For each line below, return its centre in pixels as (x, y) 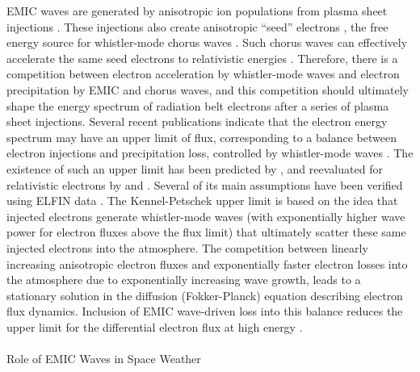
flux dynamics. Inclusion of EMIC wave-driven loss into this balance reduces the (205, 311)
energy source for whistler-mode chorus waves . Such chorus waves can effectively (207, 42)
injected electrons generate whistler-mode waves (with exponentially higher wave (206, 216)
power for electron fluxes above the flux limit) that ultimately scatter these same (206, 232)
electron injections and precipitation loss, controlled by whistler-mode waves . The (210, 153)
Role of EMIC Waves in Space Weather (104, 359)
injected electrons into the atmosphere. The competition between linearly (187, 247)
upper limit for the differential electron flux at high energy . (155, 326)
